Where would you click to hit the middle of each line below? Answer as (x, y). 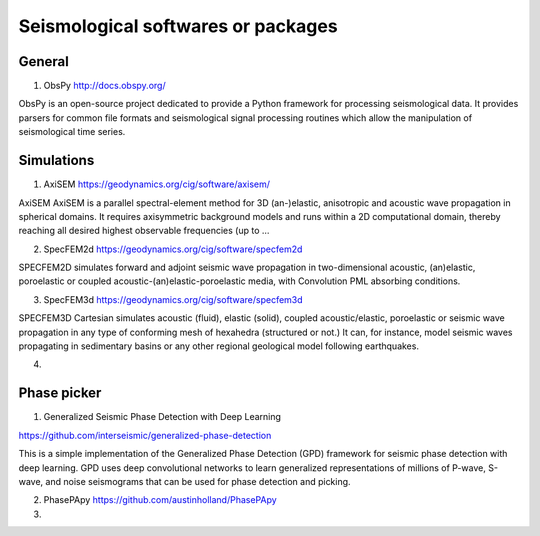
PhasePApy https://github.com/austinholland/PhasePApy (160, 500)
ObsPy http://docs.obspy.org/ (104, 86)
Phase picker (60, 393)
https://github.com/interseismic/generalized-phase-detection (145, 435)
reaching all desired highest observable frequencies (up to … (144, 231)
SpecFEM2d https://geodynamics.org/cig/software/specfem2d (173, 249)
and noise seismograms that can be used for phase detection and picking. (198, 481)
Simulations (56, 160)
